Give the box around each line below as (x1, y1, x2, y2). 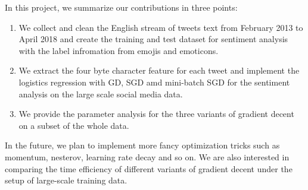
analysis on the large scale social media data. (18, 87, 183, 100)
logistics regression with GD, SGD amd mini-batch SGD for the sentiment (18, 75, 290, 88)
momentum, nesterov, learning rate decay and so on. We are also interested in (5, 150, 290, 163)
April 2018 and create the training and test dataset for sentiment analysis (18, 33, 288, 45)
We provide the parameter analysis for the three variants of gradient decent (18, 107, 294, 120)
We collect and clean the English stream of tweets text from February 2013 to (18, 21, 303, 33)
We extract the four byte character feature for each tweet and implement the (18, 64, 300, 77)
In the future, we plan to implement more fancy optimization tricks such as (5, 139, 280, 151)
